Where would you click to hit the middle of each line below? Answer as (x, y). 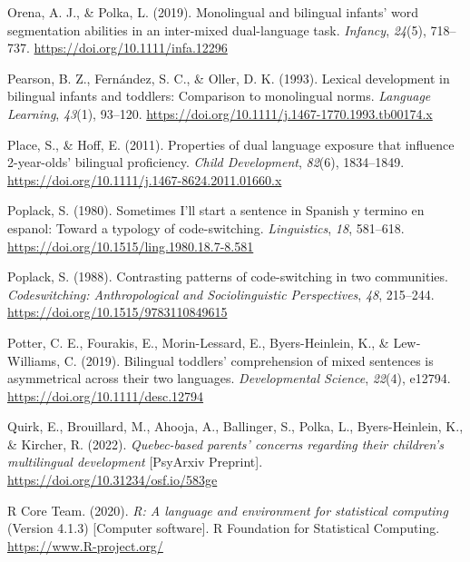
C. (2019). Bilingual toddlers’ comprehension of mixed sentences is (249, 360)
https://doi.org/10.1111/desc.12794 (106, 395)
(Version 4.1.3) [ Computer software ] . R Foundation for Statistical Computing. (224, 528)
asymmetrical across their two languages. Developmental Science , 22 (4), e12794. (229, 378)
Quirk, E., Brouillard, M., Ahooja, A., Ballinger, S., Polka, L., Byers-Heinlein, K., (235, 426)
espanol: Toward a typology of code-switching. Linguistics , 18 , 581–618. (206, 227)
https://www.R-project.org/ (85, 545)
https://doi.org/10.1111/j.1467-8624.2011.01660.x (145, 179)
